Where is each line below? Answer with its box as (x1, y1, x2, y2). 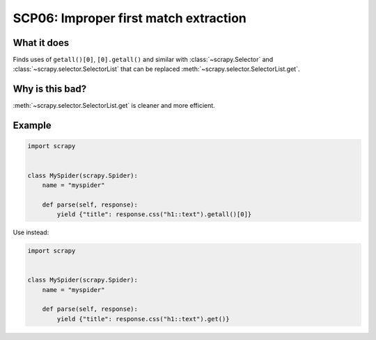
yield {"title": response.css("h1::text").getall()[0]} (56, 211, 252, 218)
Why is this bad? (13, 83, 87, 95)
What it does (13, 37, 70, 49)
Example (13, 120, 52, 131)
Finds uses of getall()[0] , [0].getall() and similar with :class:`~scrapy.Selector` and (13, 56, 274, 64)
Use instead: (13, 228, 49, 236)
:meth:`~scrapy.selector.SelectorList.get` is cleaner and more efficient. (13, 102, 215, 110)
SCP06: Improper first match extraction (13, 10, 247, 26)
